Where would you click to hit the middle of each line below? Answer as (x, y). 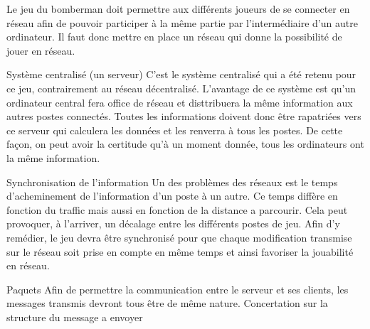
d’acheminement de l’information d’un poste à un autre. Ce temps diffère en (172, 196)
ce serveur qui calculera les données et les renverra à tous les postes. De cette (175, 130)
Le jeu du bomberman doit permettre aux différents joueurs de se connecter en (178, 9)
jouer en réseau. (41, 50)
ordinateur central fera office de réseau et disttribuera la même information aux (180, 102)
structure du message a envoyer (75, 317)
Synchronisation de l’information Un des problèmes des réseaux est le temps (172, 182)
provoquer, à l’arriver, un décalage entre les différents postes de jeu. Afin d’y (173, 223)
